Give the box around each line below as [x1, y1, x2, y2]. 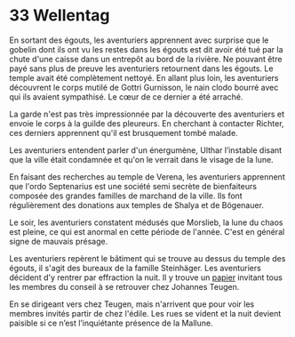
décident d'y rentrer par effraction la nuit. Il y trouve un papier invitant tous [9, 272, 283, 283]
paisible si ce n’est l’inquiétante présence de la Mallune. [9, 317, 213, 328]
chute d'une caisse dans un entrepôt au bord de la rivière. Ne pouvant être [9, 53, 283, 64]
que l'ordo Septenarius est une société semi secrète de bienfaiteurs [9, 181, 258, 191]
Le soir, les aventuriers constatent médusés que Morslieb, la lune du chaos [9, 217, 283, 228]
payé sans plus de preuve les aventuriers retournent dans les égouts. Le [9, 63, 274, 74]
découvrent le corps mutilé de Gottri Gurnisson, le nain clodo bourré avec [9, 82, 279, 92]
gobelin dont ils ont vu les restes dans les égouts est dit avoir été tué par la [9, 44, 283, 54]
